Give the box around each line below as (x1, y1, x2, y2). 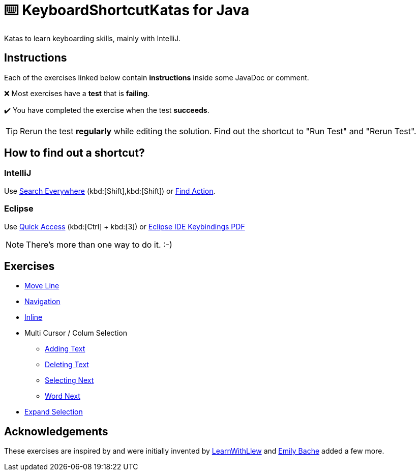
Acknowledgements (4, 425, 108, 438)
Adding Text (45, 344, 85, 353)
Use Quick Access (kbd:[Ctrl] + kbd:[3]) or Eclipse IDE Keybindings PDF (4, 222, 245, 231)
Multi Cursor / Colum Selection (24, 329, 128, 338)
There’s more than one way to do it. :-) (26, 239, 172, 250)
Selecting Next (45, 376, 94, 385)
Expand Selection (24, 407, 83, 417)
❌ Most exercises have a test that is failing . (4, 88, 150, 98)
